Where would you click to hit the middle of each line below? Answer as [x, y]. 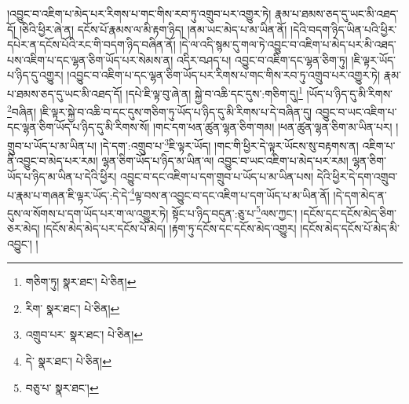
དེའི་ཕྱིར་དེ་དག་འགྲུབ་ [357, 176]
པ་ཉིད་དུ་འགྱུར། [35, 75]
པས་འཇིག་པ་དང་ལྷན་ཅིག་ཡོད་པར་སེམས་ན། [90, 59]
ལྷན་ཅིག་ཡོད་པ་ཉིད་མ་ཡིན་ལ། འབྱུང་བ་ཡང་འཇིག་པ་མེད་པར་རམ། [225, 161]
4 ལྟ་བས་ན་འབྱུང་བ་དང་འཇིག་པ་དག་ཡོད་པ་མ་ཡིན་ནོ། [230, 193]
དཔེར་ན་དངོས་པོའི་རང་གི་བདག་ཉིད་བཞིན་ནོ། [91, 44]
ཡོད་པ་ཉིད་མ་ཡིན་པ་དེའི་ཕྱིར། [62, 176]
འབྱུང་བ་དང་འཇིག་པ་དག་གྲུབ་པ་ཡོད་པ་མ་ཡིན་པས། [217, 176]
